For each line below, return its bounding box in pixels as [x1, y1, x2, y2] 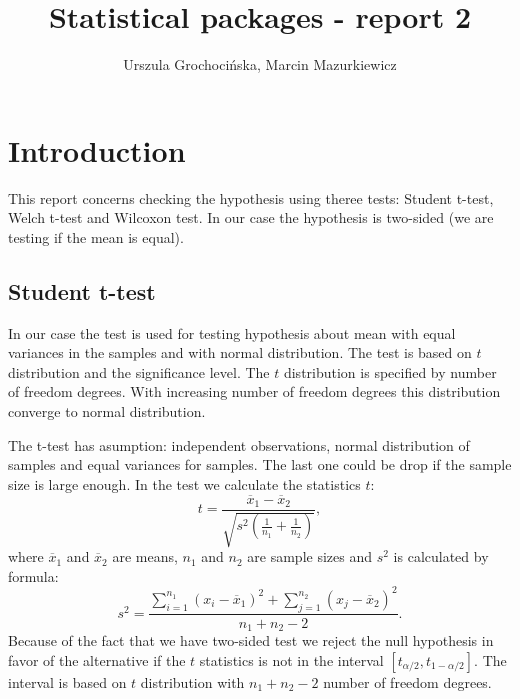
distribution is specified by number [283, 361, 497, 382]
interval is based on [8, 671, 127, 692]
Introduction [8, 129, 186, 170]
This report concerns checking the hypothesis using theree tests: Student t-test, [8, 187, 494, 208]
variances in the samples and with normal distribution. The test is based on [8, 342, 472, 363]
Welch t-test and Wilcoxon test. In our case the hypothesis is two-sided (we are [8, 207, 494, 228]
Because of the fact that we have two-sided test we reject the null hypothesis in [8, 630, 494, 651]
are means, [112, 546, 178, 567]
